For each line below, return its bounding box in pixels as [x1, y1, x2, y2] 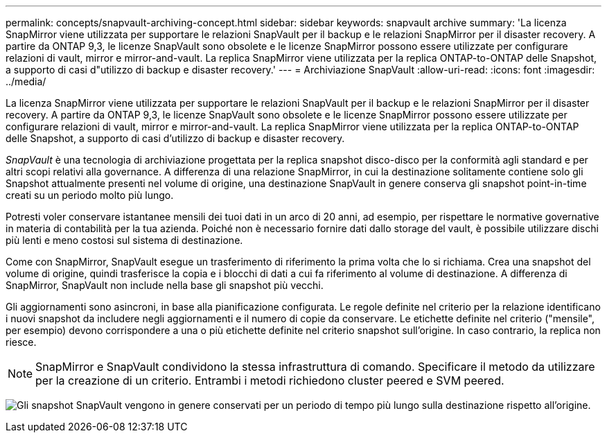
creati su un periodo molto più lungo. [6, 189, 174, 201]
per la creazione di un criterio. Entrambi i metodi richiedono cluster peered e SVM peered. [35, 374, 504, 387]
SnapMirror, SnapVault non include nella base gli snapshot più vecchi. [6, 279, 324, 291]
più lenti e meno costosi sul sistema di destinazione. [6, 234, 243, 246]
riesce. [6, 336, 37, 348]
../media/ [6, 76, 46, 87]
